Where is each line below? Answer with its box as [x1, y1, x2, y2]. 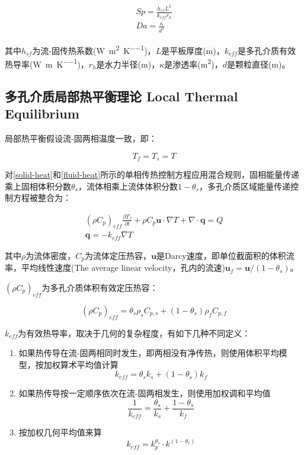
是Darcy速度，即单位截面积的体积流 [156, 249, 295, 261]
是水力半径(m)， [96, 57, 160, 70]
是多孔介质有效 [238, 44, 296, 56]
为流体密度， [25, 249, 76, 261]
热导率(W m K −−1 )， [5, 56, 89, 70]
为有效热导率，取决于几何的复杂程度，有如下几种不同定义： [18, 326, 251, 339]
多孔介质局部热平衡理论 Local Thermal [5, 86, 238, 105]
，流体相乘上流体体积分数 [78, 180, 178, 192]
